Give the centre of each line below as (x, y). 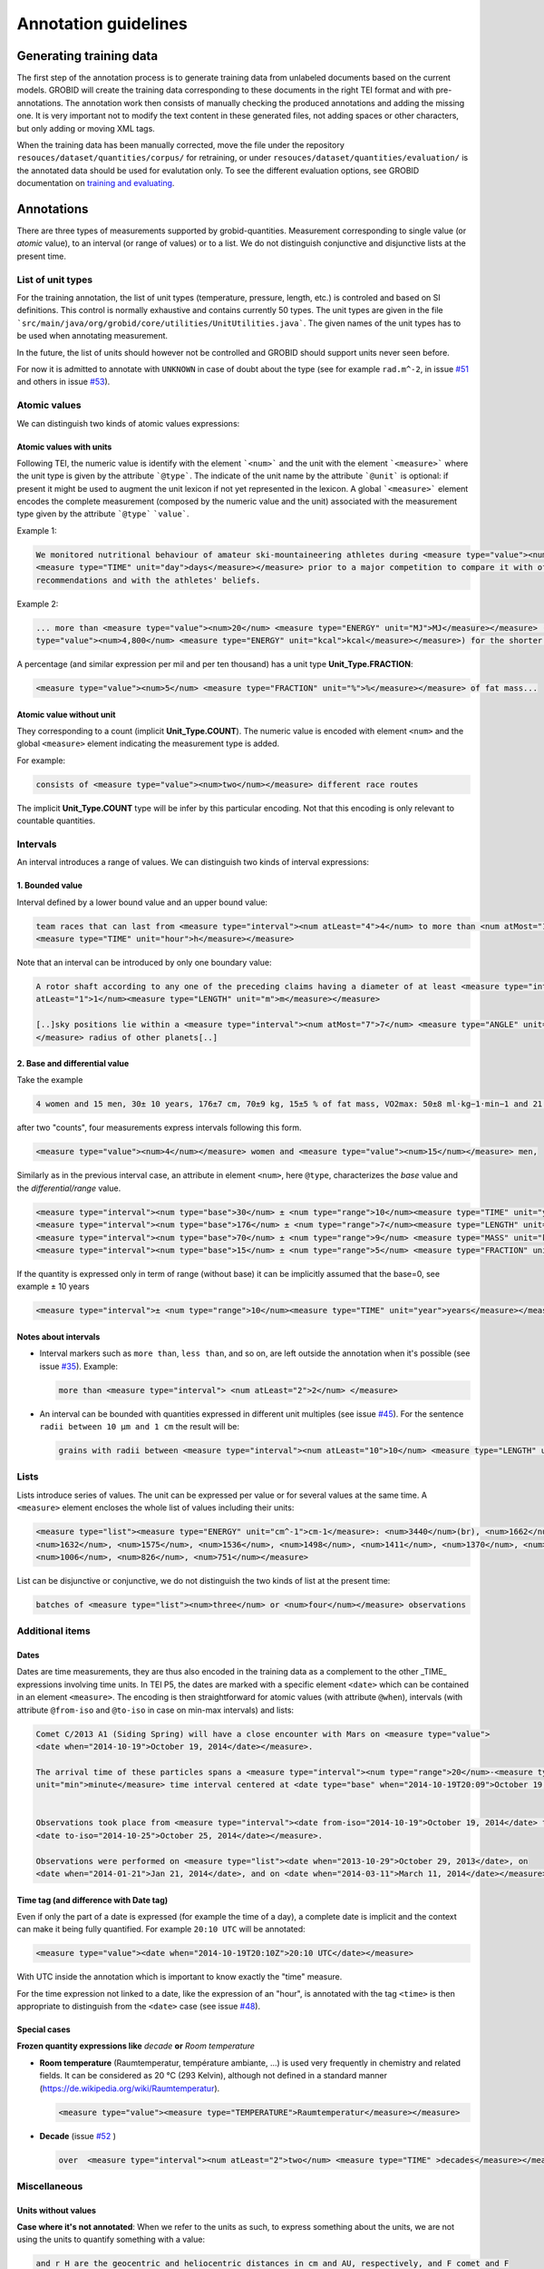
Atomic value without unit (66, 714)
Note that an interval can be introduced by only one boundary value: (144, 962)
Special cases (44, 2029)
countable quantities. (56, 820)
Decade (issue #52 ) (78, 2136)
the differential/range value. (69, 1188)
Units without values (57, 2210)
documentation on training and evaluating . (96, 183)
